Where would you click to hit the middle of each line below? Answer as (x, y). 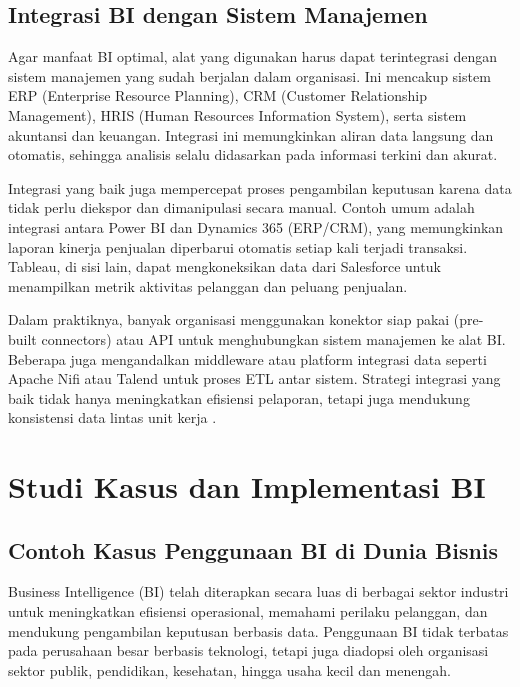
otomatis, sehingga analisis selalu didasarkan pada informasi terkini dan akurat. (253, 154)
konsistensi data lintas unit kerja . (112, 417)
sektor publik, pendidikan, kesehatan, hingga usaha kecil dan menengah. (229, 669)
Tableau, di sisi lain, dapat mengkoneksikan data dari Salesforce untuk (224, 266)
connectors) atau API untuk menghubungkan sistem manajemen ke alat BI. (273, 338)
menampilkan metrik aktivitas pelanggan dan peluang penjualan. (208, 285)
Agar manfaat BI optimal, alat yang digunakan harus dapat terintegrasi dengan (253, 56)
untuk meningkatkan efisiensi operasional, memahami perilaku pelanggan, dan (248, 611)
